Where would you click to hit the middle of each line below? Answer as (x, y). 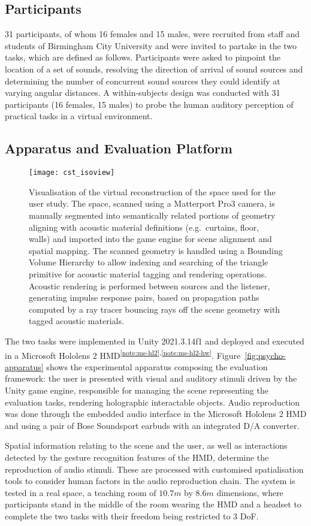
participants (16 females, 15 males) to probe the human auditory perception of (149, 104)
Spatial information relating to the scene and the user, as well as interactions (146, 445)
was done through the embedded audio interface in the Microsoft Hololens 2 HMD (156, 414)
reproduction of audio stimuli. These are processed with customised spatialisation (154, 469)
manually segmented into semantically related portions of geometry (152, 215)
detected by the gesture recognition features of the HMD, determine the (137, 457)
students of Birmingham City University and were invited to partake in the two (151, 45)
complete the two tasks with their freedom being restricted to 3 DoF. (132, 516)
